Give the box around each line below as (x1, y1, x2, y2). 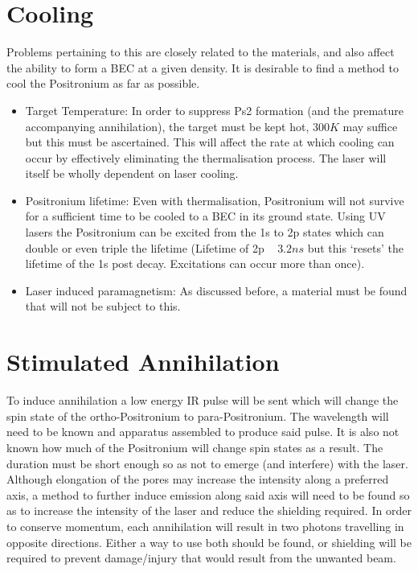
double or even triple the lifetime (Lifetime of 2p (25, 239, 264, 256)
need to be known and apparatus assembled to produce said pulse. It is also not (6, 423, 400, 440)
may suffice (342, 117, 398, 134)
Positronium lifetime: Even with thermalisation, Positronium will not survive (25, 191, 404, 208)
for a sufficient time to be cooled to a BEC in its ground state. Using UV (25, 208, 386, 224)
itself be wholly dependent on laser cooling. (25, 165, 239, 182)
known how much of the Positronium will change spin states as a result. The (6, 438, 383, 455)
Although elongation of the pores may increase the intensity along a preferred (6, 471, 389, 488)
